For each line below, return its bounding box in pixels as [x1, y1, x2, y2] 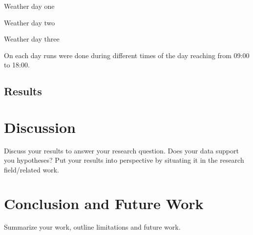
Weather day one [4, 1, 55, 11]
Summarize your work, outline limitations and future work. [4, 221, 181, 232]
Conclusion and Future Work [4, 193, 204, 213]
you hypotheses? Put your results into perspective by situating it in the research [4, 155, 244, 165]
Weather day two [4, 17, 55, 27]
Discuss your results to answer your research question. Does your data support [4, 145, 239, 155]
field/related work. [4, 165, 59, 175]
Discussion [4, 117, 76, 137]
